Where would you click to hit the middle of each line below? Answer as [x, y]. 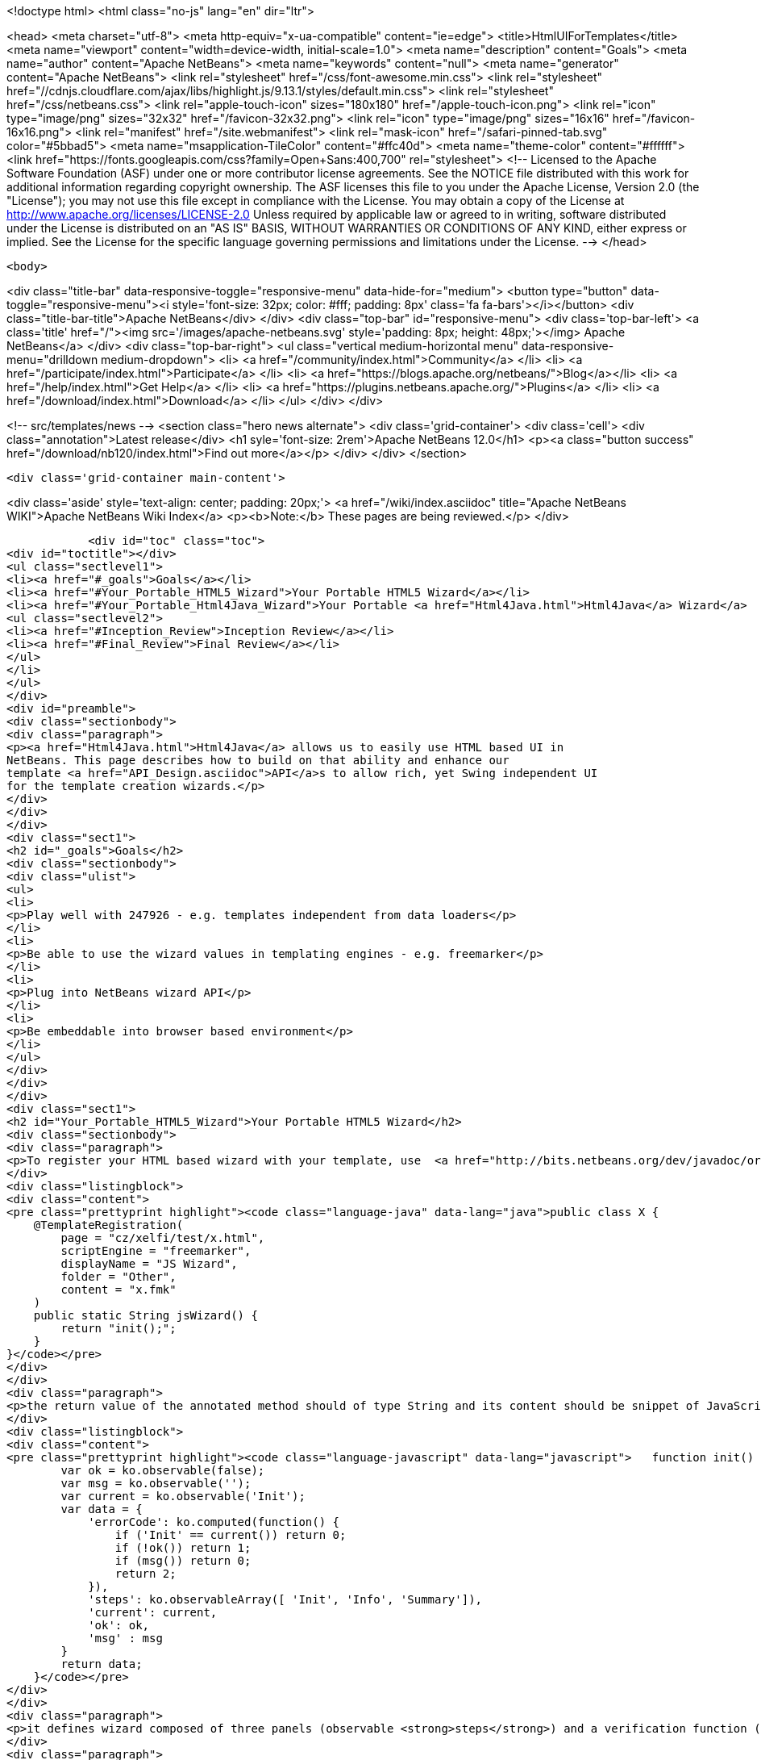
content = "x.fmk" [119, 1290]
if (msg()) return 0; [183, 1561]
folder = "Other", [119, 1277]
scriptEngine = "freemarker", [156, 1251]
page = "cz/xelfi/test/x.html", [163, 1238]
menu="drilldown [52, 360]
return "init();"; [119, 1328]
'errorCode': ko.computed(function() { [214, 1522]
